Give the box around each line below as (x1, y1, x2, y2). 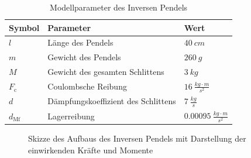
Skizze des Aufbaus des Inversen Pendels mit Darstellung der (28, 132, 246, 145)
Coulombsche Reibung (47, 80, 127, 92)
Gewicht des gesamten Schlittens (47, 66, 164, 78)
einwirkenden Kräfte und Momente (28, 143, 153, 156)
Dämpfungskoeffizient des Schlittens (47, 95, 176, 107)
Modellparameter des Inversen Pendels (50, 1, 188, 13)
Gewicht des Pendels (47, 51, 121, 63)
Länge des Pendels (47, 36, 114, 49)
